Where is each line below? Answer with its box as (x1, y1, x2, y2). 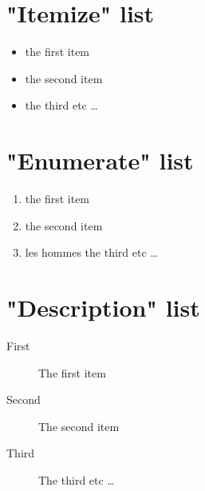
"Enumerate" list (6, 144, 194, 177)
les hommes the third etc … (25, 244, 158, 261)
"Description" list (6, 291, 200, 323)
